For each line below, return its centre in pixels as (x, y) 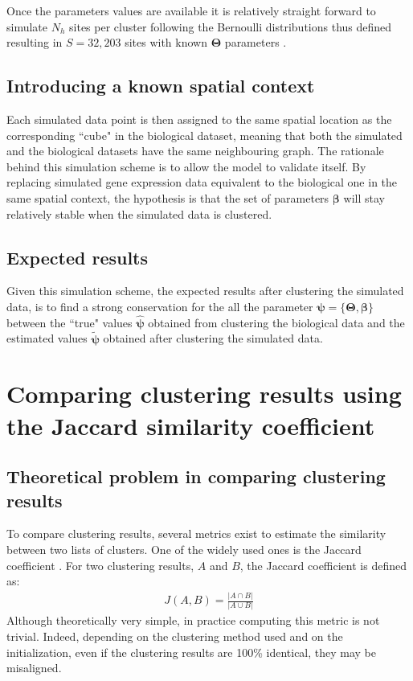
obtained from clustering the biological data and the (276, 322)
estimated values (47, 338)
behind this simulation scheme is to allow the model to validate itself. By (186, 166)
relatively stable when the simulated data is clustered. (139, 213)
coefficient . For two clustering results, (100, 565)
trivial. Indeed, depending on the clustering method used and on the (175, 636)
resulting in (35, 42)
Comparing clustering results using (204, 394)
